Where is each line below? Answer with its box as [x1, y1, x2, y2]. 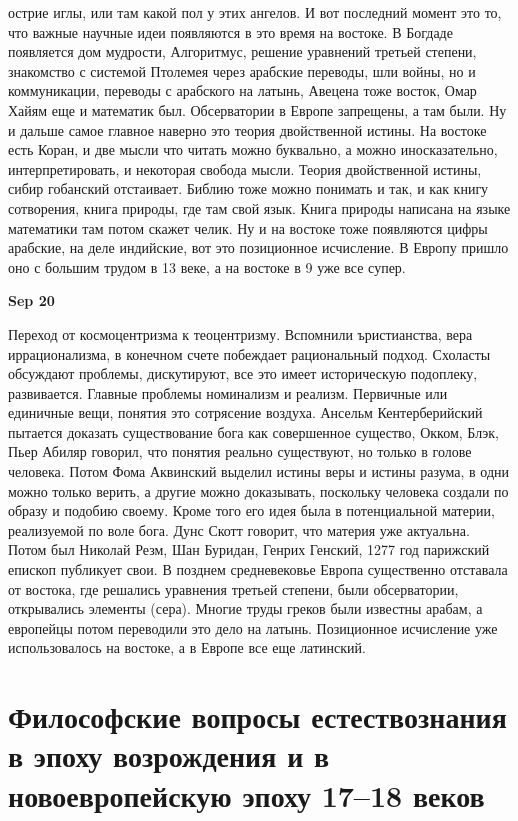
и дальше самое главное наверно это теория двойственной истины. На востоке [8, 119, 487, 140]
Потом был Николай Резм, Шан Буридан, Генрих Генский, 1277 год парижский [8, 539, 490, 560]
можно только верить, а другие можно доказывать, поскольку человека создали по [8, 480, 509, 501]
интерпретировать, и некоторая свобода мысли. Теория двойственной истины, [8, 158, 482, 179]
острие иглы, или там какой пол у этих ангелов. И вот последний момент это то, [8, 2, 502, 22]
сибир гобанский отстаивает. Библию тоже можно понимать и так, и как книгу [8, 178, 489, 199]
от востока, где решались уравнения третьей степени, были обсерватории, [8, 578, 459, 599]
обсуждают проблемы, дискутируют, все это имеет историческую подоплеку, [8, 363, 478, 384]
